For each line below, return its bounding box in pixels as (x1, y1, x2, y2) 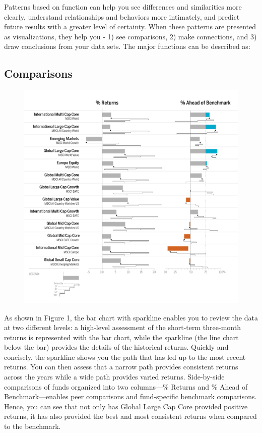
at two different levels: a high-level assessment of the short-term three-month (4, 322, 241, 333)
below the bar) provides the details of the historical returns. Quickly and (4, 342, 229, 352)
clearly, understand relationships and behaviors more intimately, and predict (4, 11, 240, 22)
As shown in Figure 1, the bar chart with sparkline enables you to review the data (4, 312, 258, 322)
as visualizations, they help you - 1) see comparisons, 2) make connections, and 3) (4, 31, 257, 41)
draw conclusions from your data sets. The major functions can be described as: (4, 41, 250, 51)
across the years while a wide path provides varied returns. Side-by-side (4, 371, 225, 382)
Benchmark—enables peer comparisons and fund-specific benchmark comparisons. (4, 391, 257, 402)
